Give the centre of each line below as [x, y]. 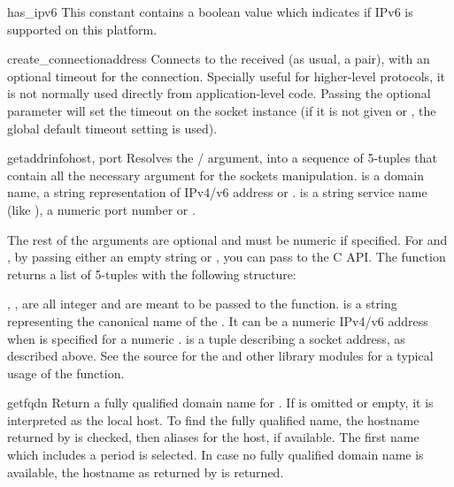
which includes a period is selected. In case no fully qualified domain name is [215, 455]
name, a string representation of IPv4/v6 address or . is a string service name [217, 192]
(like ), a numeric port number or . [101, 209]
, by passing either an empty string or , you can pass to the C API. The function [227, 257]
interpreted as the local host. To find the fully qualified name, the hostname [213, 419]
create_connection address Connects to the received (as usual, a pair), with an [219, 59]
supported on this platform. [82, 29]
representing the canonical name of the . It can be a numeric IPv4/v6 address [218, 320]
